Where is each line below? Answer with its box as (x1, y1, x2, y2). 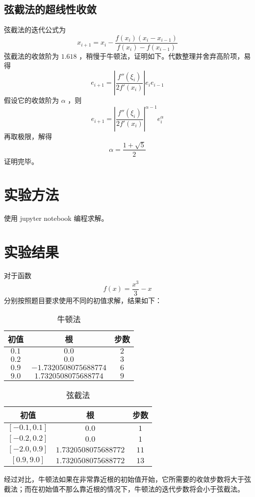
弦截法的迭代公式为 (4, 24, 66, 35)
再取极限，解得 (4, 131, 52, 142)
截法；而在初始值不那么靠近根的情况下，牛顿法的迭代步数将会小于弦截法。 (4, 483, 244, 494)
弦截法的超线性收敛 (4, 1, 97, 17)
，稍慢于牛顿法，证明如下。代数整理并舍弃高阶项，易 (79, 50, 251, 61)
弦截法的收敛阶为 (4, 50, 59, 61)
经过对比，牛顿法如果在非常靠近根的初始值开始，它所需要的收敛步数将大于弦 (4, 474, 251, 484)
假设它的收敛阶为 (4, 95, 59, 105)
